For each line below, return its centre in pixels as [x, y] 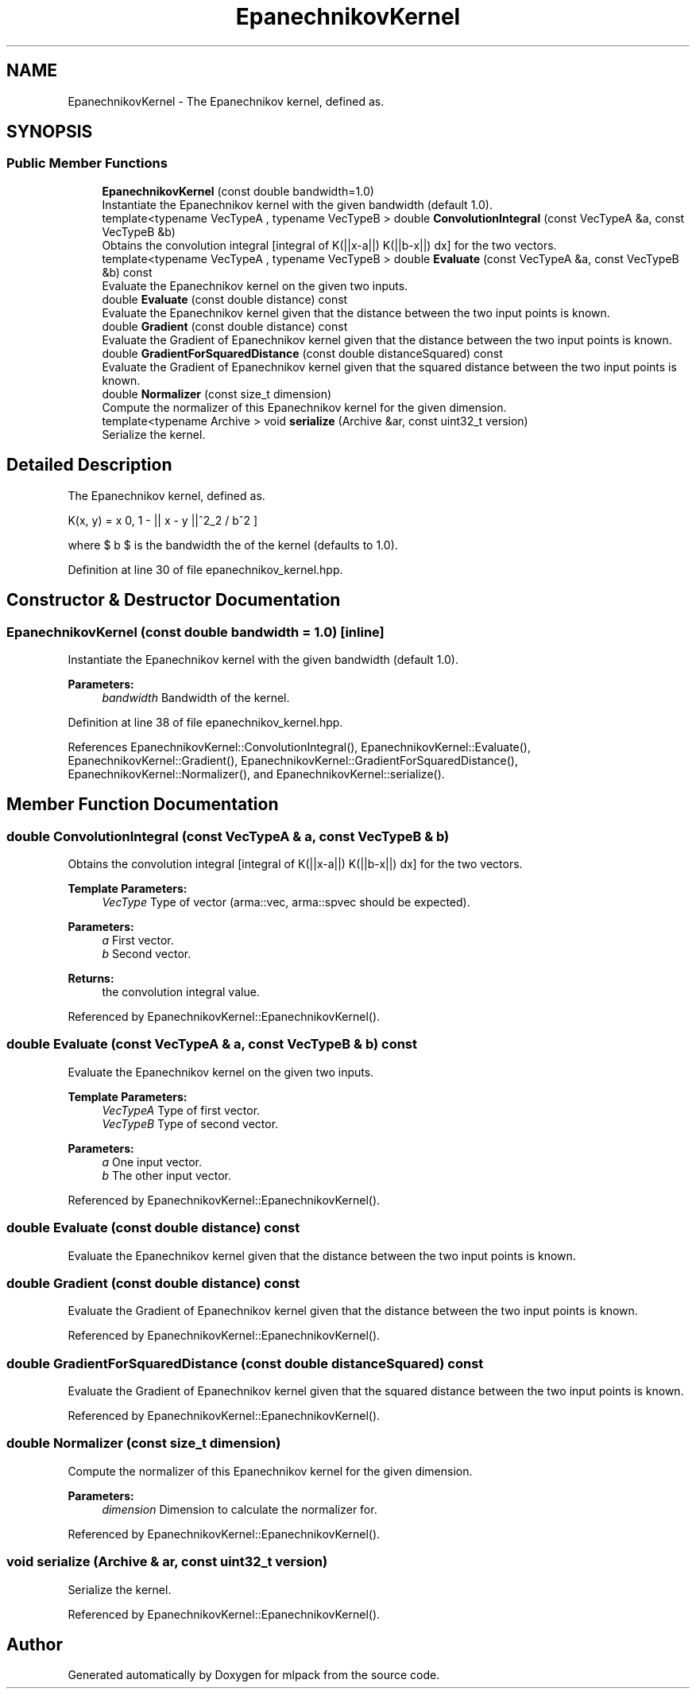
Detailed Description [89, 465]
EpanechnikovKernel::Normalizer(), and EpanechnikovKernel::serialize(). [256, 774]
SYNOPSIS [50, 132]
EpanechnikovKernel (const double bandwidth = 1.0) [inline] [195, 632]
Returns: [91, 979]
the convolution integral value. [181, 992]
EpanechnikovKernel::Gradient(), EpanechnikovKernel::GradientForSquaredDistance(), [293, 760]
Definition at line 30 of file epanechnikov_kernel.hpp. [205, 569]
